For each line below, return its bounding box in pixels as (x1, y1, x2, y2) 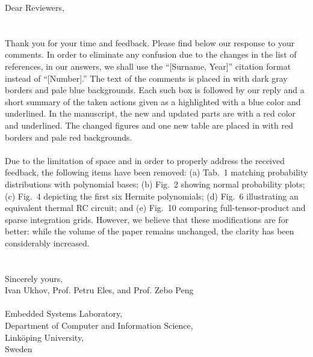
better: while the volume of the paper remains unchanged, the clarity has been (5, 225, 294, 237)
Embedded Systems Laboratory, (5, 307, 123, 320)
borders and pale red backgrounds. (5, 130, 132, 143)
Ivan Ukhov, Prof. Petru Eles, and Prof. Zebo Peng (5, 284, 194, 296)
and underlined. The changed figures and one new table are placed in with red (5, 118, 293, 131)
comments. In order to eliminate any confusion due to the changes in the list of (5, 48, 297, 61)
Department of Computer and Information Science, (5, 319, 193, 332)
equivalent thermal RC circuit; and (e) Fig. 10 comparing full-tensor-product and (5, 201, 306, 214)
